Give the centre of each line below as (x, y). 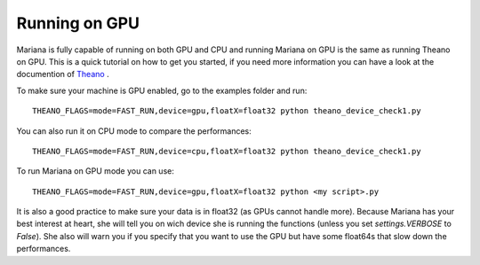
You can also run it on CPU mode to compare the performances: (134, 131)
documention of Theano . (63, 74)
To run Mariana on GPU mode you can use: (96, 171)
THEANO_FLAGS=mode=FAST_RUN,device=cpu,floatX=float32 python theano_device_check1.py (227, 151)
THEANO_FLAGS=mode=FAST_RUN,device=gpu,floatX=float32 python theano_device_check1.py (227, 111)
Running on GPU (78, 23)
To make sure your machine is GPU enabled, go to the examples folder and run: (162, 90)
